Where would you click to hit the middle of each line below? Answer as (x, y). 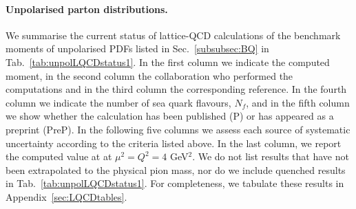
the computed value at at (59, 156)
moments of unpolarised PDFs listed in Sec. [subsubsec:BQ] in (137, 48)
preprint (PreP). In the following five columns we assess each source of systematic (178, 129)
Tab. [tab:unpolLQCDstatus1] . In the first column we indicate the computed (168, 62)
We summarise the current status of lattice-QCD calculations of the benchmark (173, 35)
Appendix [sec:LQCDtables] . (66, 196)
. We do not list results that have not (271, 156)
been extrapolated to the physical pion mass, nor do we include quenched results (176, 169)
